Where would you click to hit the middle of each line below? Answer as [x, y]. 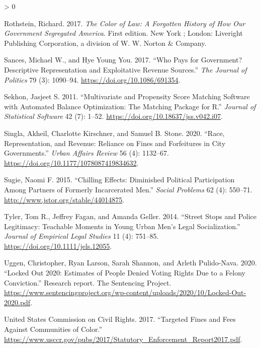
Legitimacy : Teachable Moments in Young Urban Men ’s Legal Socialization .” [122, 226]
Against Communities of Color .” [53, 329]
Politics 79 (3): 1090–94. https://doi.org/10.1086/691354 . [92, 79]
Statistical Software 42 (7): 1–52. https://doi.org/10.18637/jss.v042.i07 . [113, 116]
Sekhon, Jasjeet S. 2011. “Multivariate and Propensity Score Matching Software [127, 96]
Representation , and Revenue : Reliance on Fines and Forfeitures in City [115, 143]
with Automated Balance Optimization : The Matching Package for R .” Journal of [130, 106]
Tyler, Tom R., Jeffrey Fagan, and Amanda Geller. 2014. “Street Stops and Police [130, 216]
